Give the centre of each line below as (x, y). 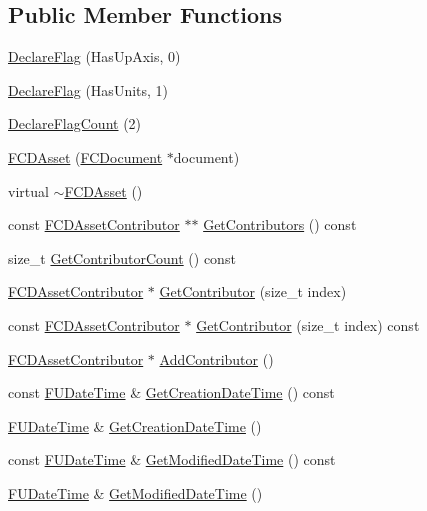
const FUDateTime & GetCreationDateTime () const (171, 392)
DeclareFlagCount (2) (75, 123)
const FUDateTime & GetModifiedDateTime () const (172, 459)
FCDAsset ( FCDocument (85, 156)
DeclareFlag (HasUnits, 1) (88, 89)
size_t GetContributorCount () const (122, 257)
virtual (28, 190)
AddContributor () (216, 358)
